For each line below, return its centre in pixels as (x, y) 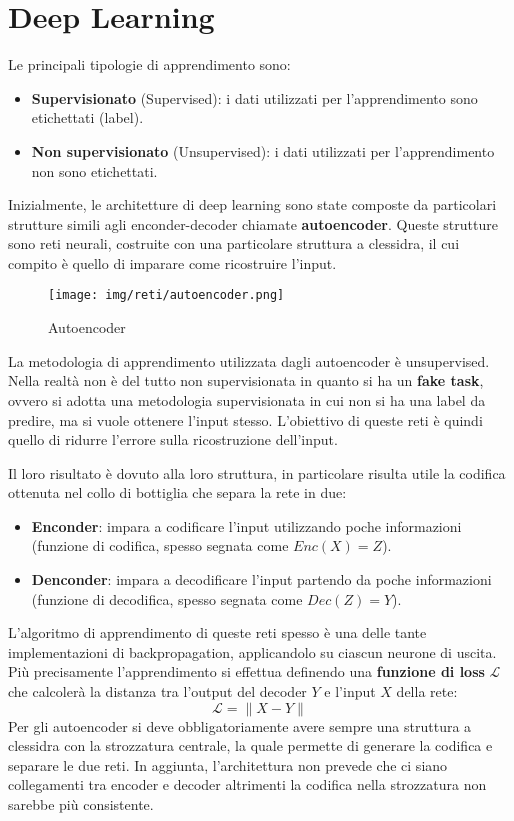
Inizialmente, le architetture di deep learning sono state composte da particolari (252, 204)
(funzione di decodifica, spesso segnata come (167, 598)
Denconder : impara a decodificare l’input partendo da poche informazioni (261, 579)
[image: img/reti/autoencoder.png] (166, 295)
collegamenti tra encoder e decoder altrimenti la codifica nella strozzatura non (247, 784)
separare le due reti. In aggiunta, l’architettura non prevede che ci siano (228, 764)
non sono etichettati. (94, 170)
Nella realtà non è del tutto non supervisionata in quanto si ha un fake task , (246, 380)
